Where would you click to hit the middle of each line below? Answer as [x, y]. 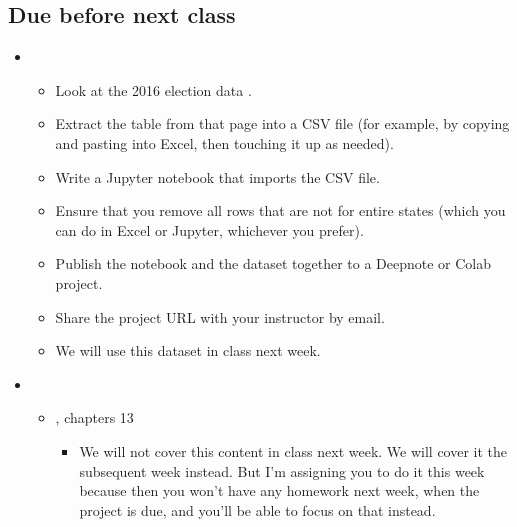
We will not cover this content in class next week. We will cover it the [293, 450]
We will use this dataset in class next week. [188, 350]
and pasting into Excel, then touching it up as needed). [224, 142]
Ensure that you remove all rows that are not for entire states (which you [280, 210]
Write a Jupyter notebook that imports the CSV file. [217, 176]
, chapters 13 [94, 417]
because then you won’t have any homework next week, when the [279, 490]
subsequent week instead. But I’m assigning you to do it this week [282, 470]
